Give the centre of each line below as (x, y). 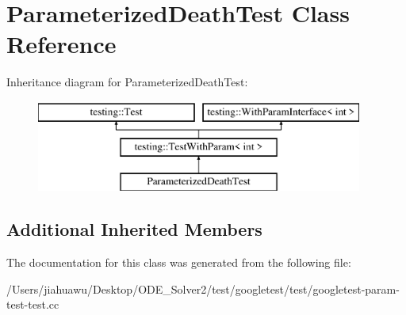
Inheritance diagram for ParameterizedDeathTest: (127, 82)
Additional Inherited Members (134, 229)
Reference (61, 44)
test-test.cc (33, 304)
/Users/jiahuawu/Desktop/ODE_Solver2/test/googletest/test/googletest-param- (203, 288)
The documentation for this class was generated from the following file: (179, 262)
